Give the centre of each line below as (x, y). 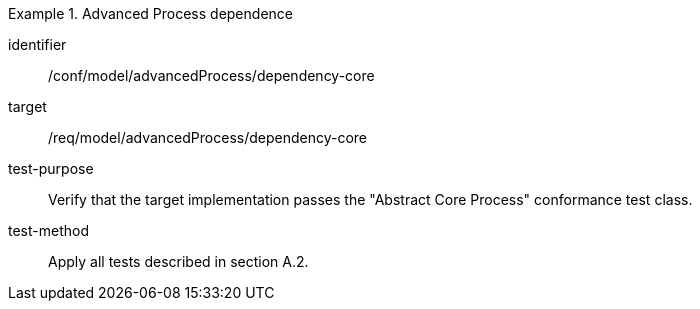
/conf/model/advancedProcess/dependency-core (211, 75)
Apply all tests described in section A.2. (178, 261)
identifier (37, 44)
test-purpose (51, 168)
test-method (48, 230)
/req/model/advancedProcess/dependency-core (208, 137)
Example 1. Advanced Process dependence (150, 13)
